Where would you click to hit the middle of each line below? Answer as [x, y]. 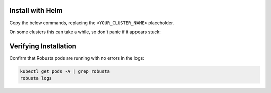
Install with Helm [36, 11]
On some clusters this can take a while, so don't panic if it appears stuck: [85, 32]
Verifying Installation [43, 46]
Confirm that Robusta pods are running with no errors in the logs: [77, 58]
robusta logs [36, 78]
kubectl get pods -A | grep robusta [65, 71]
